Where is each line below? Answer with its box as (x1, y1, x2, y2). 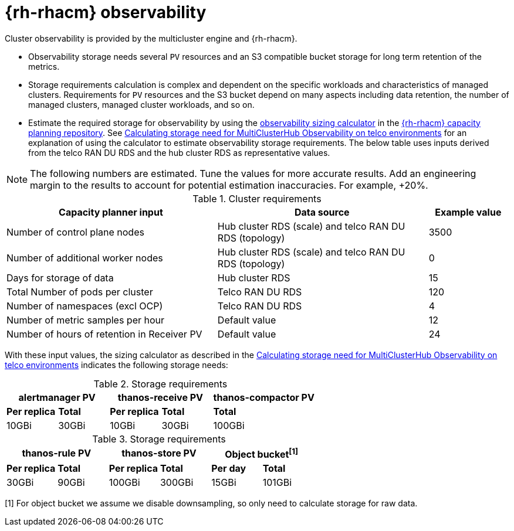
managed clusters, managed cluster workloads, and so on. (28, 99, 255, 110)
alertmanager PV (18, 391, 96, 403)
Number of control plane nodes (6, 226, 144, 238)
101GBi (262, 476, 292, 489)
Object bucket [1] (225, 446, 299, 461)
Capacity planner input (59, 206, 163, 218)
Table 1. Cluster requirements (192, 192, 322, 205)
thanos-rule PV (22, 447, 92, 459)
